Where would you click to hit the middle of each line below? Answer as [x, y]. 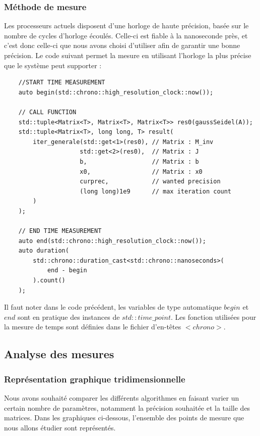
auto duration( [44, 251]
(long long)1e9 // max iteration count [156, 191]
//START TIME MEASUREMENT [62, 83]
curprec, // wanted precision [150, 182]
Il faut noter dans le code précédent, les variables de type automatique [113, 307]
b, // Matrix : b [139, 161]
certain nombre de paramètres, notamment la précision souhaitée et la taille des [127, 407]
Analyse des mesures [59, 354]
